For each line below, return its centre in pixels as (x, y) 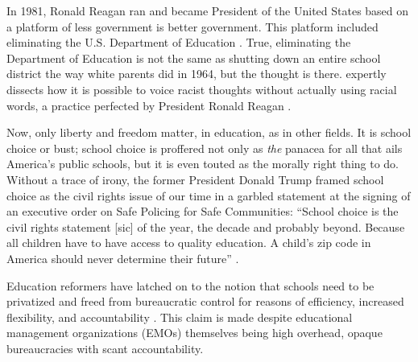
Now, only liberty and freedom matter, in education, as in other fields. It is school (209, 132)
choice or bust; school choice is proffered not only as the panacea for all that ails (205, 148)
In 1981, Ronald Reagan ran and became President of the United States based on (208, 10)
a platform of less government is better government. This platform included (192, 26)
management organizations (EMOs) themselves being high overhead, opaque (195, 333)
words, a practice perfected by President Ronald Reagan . (149, 105)
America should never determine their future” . (123, 258)
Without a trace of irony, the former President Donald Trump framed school (195, 179)
